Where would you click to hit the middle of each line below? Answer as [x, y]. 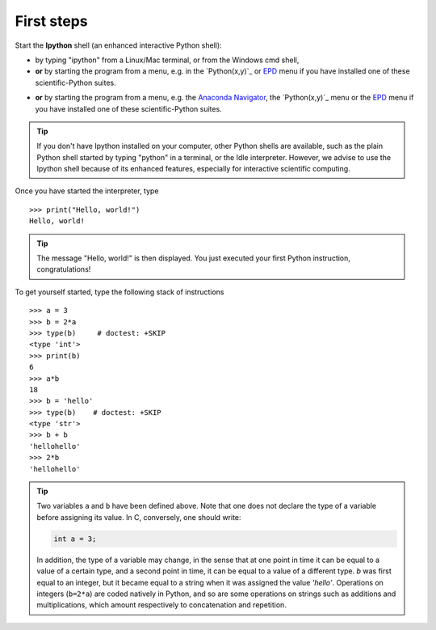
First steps [51, 21]
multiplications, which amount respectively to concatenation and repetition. [161, 605]
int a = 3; [75, 539]
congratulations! [64, 269]
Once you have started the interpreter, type [87, 191]
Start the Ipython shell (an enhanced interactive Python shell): [118, 45]
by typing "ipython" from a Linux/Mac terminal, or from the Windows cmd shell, [167, 60]
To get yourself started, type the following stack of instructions [119, 292]
